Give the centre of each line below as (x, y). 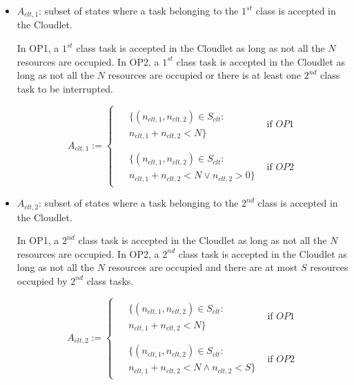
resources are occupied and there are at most (203, 267)
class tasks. (110, 280)
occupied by (42, 280)
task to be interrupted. (65, 88)
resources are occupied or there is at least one (204, 75)
